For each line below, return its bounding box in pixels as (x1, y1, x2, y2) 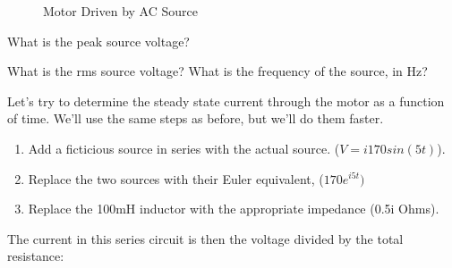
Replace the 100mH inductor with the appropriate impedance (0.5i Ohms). (28, 199, 439, 218)
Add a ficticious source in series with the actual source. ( (28, 138, 340, 157)
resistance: (7, 247, 64, 265)
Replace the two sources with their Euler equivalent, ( (28, 169, 324, 188)
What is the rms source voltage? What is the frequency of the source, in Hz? (7, 62, 428, 80)
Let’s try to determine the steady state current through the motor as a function (7, 91, 445, 110)
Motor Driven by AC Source (43, 2, 198, 20)
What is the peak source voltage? (7, 31, 190, 50)
